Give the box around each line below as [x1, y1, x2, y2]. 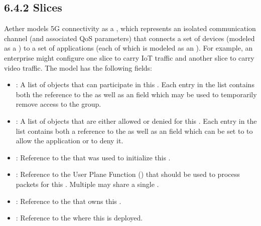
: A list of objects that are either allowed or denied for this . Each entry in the [16, 115, 257, 126]
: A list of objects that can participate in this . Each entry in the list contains [16, 79, 254, 90]
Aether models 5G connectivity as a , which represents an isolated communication [4, 23, 256, 34]
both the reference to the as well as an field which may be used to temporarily [16, 89, 257, 99]
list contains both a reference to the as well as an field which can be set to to [16, 125, 253, 136]
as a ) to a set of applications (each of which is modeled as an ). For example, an [4, 43, 253, 53]
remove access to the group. [16, 99, 101, 109]
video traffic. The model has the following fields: [4, 62, 152, 73]
